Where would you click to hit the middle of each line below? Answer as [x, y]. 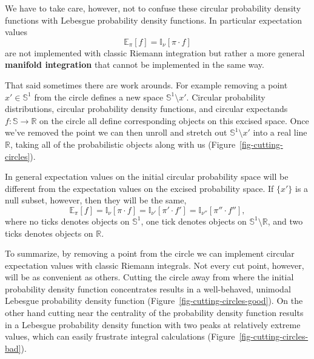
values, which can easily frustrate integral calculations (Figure [120, 336]
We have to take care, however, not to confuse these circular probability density [153, 8]
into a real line [280, 132]
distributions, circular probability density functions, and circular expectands [146, 109]
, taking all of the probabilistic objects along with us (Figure [123, 144]
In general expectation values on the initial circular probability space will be [147, 176]
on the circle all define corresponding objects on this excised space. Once [174, 120]
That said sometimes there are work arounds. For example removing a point [146, 84]
